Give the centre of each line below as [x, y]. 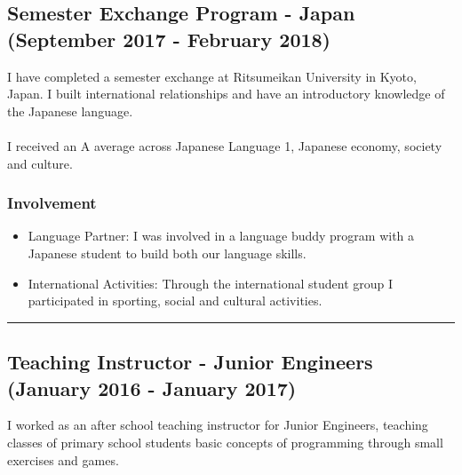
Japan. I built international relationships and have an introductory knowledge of [226, 94]
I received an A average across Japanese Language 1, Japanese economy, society [225, 145]
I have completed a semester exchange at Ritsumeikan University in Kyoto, [212, 76]
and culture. [40, 163]
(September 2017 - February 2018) [169, 39]
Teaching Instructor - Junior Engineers [190, 362]
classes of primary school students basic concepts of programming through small [225, 442]
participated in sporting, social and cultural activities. [175, 301]
